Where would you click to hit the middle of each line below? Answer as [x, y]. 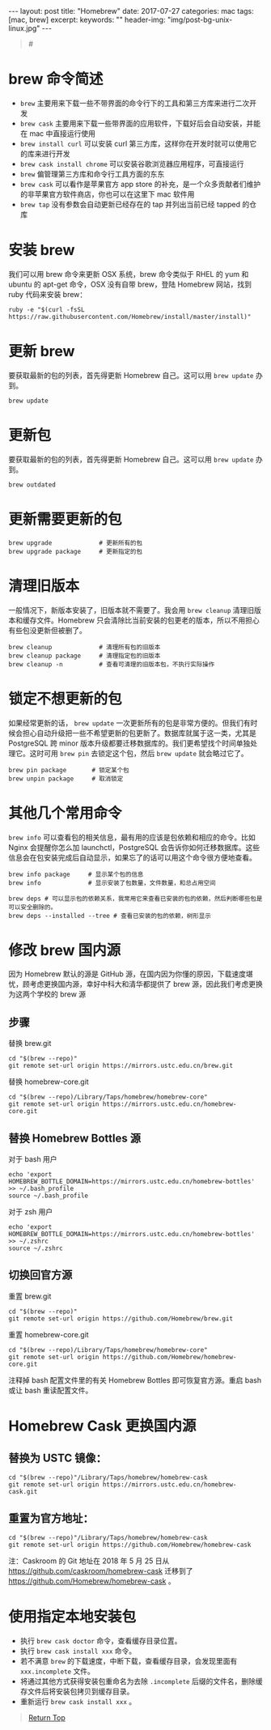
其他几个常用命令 [66, 813]
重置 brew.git [30, 1296]
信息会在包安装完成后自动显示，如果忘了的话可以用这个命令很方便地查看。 [132, 857]
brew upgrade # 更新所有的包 [76, 543]
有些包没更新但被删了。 [47, 630]
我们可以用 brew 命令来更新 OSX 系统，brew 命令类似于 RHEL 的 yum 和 [129, 274]
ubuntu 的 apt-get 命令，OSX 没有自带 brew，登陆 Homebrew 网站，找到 [130, 284]
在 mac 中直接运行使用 [57, 133]
